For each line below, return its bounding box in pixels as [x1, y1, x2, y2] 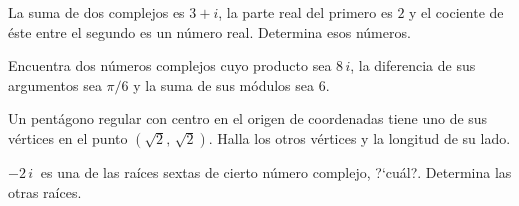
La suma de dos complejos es [8, 2, 185, 22]
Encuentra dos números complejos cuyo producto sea [8, 55, 332, 76]
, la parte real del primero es [218, 2, 393, 22]
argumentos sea [8, 74, 102, 95]
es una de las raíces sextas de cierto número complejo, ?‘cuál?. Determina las [40, 161, 512, 182]
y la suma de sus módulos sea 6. [133, 74, 330, 95]
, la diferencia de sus [350, 55, 476, 76]
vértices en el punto [8, 127, 128, 148]
